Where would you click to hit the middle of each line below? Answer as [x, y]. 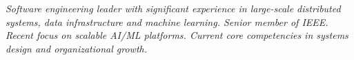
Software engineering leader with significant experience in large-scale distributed [173, 8]
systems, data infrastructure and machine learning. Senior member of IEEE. [167, 21]
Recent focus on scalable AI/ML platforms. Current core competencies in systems [177, 35]
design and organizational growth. [77, 48]
